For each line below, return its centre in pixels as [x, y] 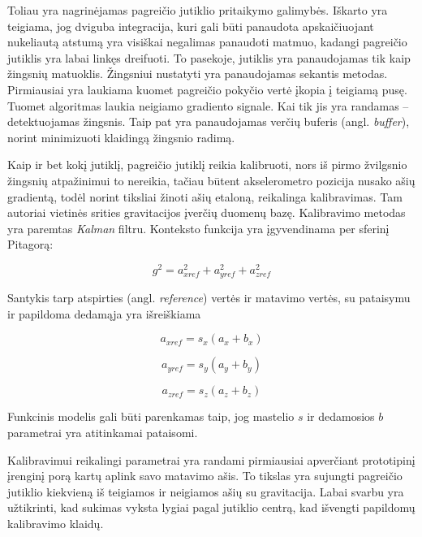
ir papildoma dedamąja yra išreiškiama [104, 313]
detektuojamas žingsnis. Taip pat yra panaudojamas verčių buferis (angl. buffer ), [209, 121]
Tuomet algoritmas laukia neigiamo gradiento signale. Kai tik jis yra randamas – [208, 105]
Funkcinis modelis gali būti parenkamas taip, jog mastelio [151, 416]
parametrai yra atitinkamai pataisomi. [103, 432]
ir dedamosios [341, 416]
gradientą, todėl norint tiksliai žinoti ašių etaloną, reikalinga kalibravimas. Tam [205, 196]
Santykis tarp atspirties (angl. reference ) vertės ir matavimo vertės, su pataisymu [209, 298]
